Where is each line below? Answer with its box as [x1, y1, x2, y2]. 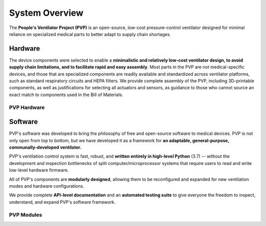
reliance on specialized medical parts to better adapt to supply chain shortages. [9, 31, 171, 37]
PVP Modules [9, 211, 42, 218]
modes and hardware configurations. [9, 183, 84, 189]
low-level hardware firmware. [9, 167, 69, 173]
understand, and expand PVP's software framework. [9, 199, 116, 205]
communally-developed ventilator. [9, 144, 82, 150]
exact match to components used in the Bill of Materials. [9, 92, 123, 97]
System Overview [9, 7, 84, 18]
